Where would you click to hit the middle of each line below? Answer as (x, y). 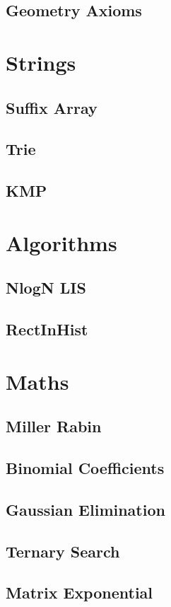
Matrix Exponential (79, 592)
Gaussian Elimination (85, 509)
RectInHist (47, 329)
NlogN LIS (46, 288)
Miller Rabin (54, 426)
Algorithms (61, 242)
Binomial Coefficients (85, 467)
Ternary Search (63, 551)
